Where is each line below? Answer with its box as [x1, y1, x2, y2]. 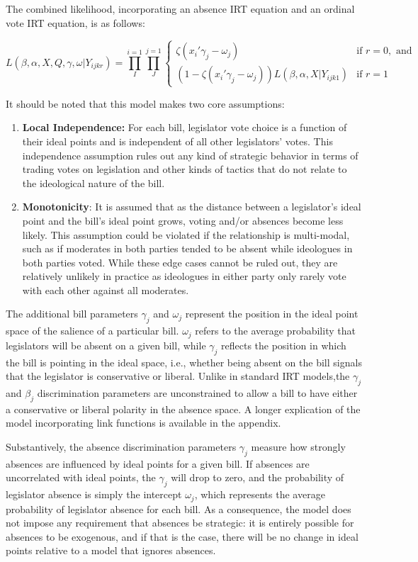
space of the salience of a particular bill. [6, 323, 179, 338]
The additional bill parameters [6, 306, 138, 321]
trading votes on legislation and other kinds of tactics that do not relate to [22, 162, 347, 176]
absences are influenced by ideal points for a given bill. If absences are [6, 456, 310, 471]
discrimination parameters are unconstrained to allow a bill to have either [37, 385, 358, 400]
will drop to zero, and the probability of [171, 470, 344, 485]
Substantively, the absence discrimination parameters [6, 439, 237, 454]
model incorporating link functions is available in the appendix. [6, 415, 281, 430]
